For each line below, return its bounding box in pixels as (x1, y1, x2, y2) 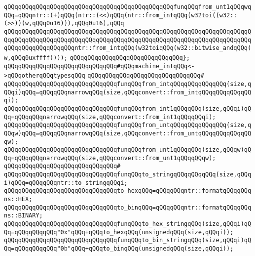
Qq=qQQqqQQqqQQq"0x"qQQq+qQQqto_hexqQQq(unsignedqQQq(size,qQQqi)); (4, 228, 234, 236)
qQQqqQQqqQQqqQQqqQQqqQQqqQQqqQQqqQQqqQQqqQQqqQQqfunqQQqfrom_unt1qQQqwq (4, 3, 252, 10)
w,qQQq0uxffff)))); (4, 54, 68, 61)
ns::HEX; (4, 196, 33, 203)
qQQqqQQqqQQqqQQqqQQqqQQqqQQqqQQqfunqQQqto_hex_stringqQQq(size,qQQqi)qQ (4, 220, 252, 228)
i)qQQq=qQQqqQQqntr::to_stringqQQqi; (4, 179, 128, 186)
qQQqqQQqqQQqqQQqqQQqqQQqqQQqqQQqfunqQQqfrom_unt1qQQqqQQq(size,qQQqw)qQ (4, 146, 252, 154)
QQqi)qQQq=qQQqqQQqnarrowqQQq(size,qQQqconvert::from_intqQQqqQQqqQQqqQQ (4, 88, 252, 96)
